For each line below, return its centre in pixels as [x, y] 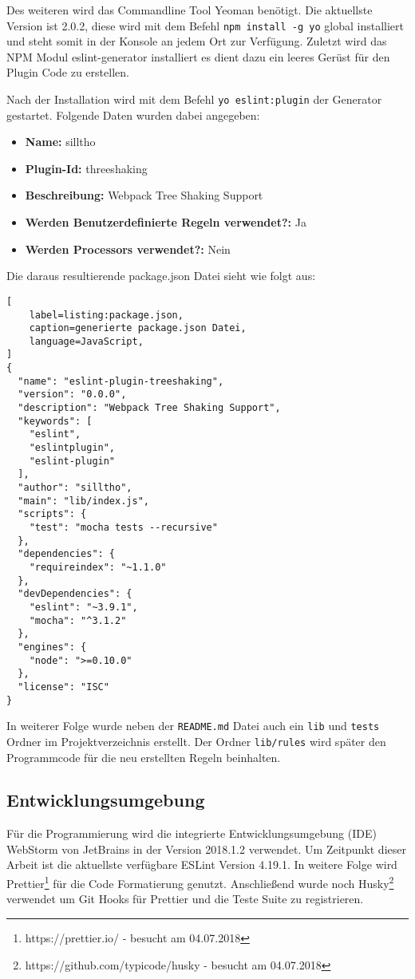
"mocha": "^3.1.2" [78, 620]
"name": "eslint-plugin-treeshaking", [121, 381]
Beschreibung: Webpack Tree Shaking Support [144, 195]
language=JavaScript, [86, 341]
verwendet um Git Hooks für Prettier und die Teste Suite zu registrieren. [185, 899]
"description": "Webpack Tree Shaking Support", [149, 408]
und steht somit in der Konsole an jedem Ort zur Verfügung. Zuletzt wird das [197, 41]
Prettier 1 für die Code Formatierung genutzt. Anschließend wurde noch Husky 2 [200, 882]
